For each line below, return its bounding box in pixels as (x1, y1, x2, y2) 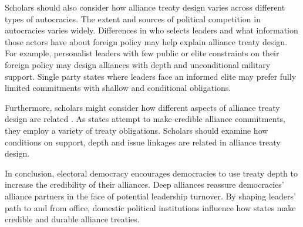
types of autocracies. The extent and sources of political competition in (5, 12, 261, 25)
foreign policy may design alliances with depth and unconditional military (5, 58, 271, 70)
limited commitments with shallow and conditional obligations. (5, 82, 231, 94)
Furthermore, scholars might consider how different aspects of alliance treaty (5, 101, 280, 113)
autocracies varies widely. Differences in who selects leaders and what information (5, 24, 298, 36)
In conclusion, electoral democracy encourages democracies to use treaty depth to (5, 167, 298, 179)
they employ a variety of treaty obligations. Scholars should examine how (5, 124, 268, 136)
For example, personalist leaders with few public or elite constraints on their (5, 47, 280, 59)
